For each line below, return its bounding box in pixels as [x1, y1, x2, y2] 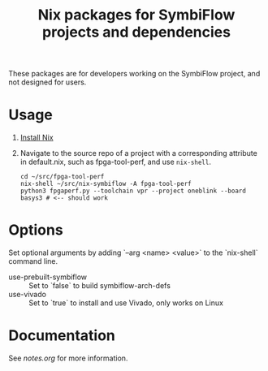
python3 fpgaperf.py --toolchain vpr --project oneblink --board [19, 187, 246, 196]
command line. [8, 257, 58, 266]
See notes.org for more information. [8, 353, 128, 363]
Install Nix [19, 132, 54, 143]
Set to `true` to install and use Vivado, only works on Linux [28, 298, 223, 308]
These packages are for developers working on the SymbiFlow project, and [8, 69, 261, 79]
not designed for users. [8, 77, 87, 87]
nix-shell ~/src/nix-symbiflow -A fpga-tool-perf [19, 180, 192, 188]
